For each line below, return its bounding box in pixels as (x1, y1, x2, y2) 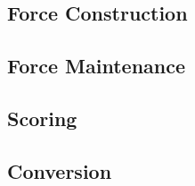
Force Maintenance (7, 52, 186, 80)
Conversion (7, 156, 112, 184)
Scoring (7, 104, 77, 131)
